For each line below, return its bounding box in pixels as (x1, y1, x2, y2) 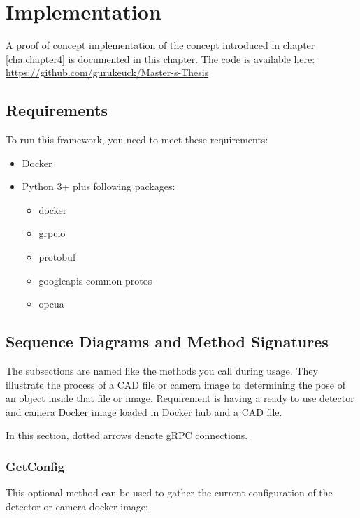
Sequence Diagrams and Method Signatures (6, 331, 329, 352)
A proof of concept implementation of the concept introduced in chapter (6, 38, 315, 52)
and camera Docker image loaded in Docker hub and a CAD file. (6, 404, 282, 419)
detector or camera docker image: (6, 498, 148, 513)
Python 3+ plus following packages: (22, 179, 175, 194)
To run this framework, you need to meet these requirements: (6, 132, 268, 147)
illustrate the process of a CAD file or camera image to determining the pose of (6, 377, 345, 391)
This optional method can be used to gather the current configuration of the (6, 485, 333, 500)
